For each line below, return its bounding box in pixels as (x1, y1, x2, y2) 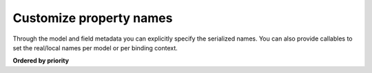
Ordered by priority (12, 56, 69, 65)
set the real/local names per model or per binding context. (12, 43, 178, 52)
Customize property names (12, 10, 173, 25)
